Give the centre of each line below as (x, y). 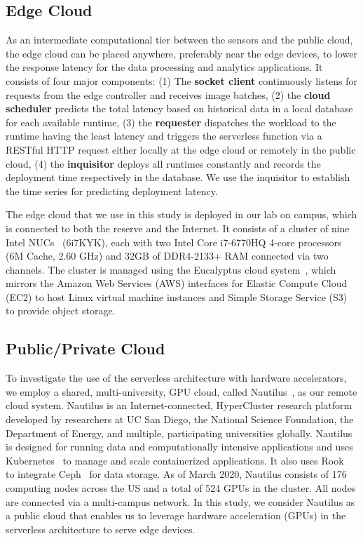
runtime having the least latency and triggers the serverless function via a (164, 136)
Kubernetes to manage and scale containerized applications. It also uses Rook (175, 460)
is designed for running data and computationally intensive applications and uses (179, 447)
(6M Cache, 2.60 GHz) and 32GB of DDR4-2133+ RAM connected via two (167, 256)
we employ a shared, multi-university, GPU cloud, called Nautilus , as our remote (181, 391)
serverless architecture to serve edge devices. (101, 529)
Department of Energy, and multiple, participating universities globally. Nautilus (179, 433)
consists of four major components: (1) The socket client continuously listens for (182, 80)
